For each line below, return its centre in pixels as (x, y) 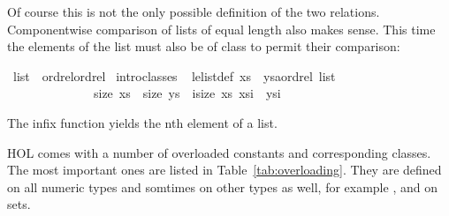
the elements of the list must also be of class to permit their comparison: (204, 46)
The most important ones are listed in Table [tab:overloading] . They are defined (224, 170)
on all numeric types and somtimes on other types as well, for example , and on (222, 186)
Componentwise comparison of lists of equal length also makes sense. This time (221, 29)
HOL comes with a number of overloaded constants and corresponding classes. (219, 152)
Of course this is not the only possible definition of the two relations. (194, 11)
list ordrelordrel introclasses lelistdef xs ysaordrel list (174, 75)
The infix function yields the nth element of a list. (142, 122)
